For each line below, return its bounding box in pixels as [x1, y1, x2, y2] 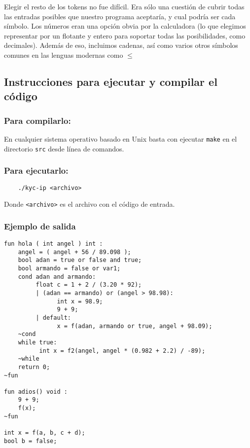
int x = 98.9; [57, 298, 103, 305]
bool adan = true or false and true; [18, 257, 142, 264]
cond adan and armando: [18, 273, 96, 280]
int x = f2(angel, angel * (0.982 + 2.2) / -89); [39, 347, 206, 354]
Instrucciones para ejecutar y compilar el [4, 74, 217, 89]
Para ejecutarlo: [4, 164, 69, 177]
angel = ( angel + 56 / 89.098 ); [18, 248, 131, 256]
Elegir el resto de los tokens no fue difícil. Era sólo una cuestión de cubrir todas [4, 1, 245, 11]
